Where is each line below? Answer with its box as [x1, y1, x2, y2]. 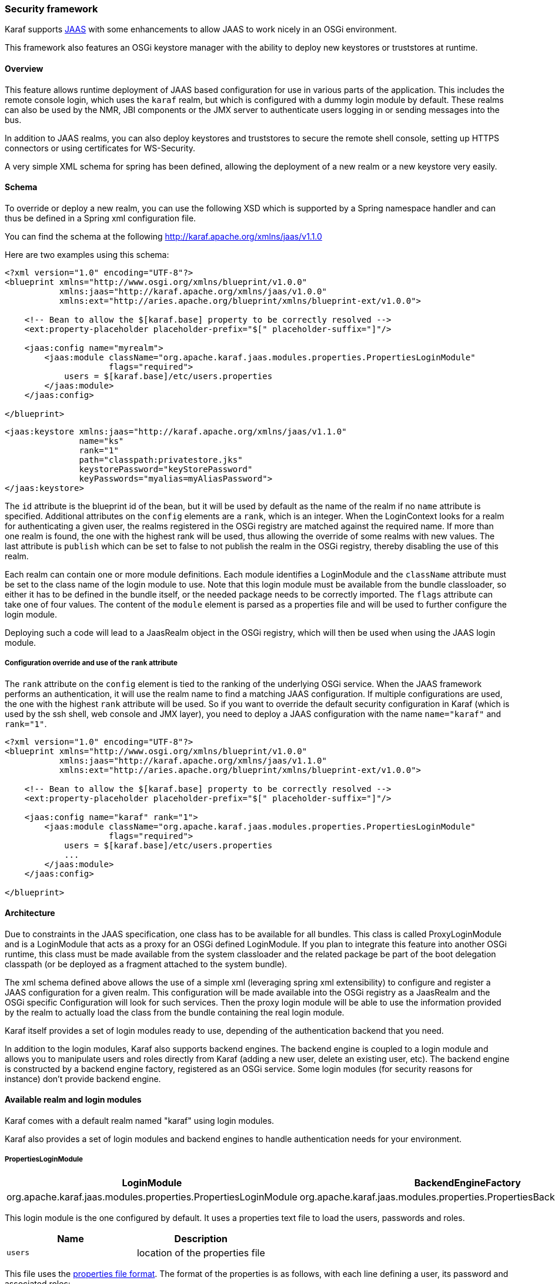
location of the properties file [136, 1246, 265, 1259]
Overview [5, 63, 44, 74]
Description [174, 1232, 228, 1245]
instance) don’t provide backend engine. [5, 1073, 161, 1084]
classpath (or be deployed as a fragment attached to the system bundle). [5, 958, 287, 969]
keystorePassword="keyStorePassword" [79, 464, 253, 474]
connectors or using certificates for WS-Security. [5, 142, 196, 153]
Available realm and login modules [5, 1094, 142, 1105]
